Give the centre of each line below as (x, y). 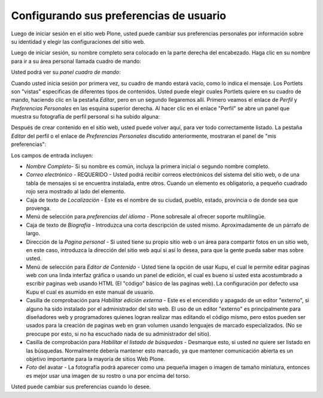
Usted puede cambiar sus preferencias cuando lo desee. (81, 387)
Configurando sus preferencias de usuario (119, 16)
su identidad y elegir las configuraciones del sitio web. (78, 41)
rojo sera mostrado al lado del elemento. (76, 192)
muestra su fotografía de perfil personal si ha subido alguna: (86, 117)
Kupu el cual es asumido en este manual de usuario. (90, 292)
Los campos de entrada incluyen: (52, 155)
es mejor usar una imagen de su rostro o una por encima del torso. (108, 376)
